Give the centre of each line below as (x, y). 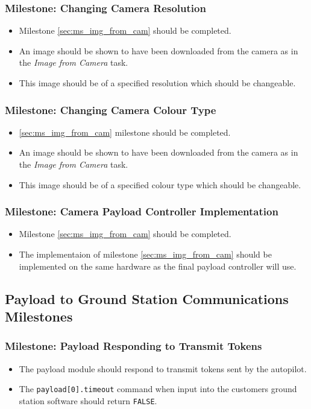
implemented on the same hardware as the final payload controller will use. (158, 266)
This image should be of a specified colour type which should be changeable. (160, 184)
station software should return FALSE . (88, 400)
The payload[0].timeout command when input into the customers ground (158, 389)
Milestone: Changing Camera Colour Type (111, 109)
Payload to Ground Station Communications (147, 298)
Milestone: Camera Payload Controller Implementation (142, 211)
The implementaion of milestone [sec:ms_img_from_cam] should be (145, 254)
